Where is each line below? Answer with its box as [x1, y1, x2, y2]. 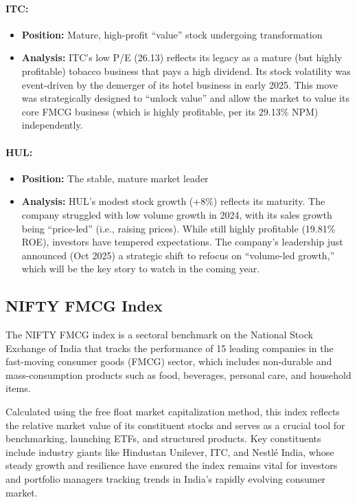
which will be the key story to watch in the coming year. [21, 261, 260, 276]
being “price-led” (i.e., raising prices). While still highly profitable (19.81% [21, 221, 336, 235]
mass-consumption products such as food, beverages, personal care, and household [5, 367, 352, 382]
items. [5, 381, 31, 395]
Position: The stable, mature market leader [21, 171, 209, 185]
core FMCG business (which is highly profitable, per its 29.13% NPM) [21, 104, 319, 118]
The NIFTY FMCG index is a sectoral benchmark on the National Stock [5, 327, 313, 342]
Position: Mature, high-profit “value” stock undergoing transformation [21, 27, 323, 41]
